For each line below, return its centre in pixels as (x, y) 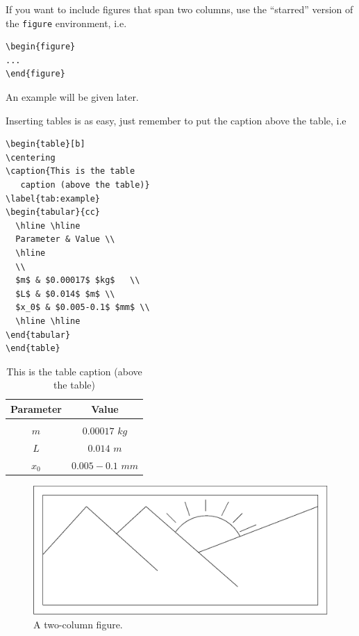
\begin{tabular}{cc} (53, 212)
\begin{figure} (41, 47)
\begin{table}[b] (45, 144)
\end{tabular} (38, 335)
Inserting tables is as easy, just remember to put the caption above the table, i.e (176, 120)
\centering (31, 157)
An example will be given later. (72, 97)
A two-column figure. (78, 624)
